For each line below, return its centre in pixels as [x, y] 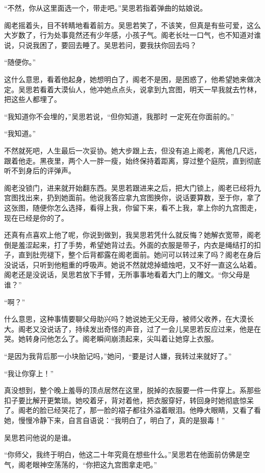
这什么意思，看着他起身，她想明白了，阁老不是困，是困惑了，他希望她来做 [129, 79]
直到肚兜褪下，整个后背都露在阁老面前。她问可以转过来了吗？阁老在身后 [139, 255]
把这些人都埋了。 [33, 99]
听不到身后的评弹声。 [40, 170]
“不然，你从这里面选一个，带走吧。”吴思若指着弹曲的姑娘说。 [106, 8]
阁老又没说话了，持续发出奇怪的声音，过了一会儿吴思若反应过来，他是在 [139, 329]
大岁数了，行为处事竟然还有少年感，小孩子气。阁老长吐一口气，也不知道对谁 [132, 35]
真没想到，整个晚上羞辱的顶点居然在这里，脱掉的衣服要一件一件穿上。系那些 [132, 390]
